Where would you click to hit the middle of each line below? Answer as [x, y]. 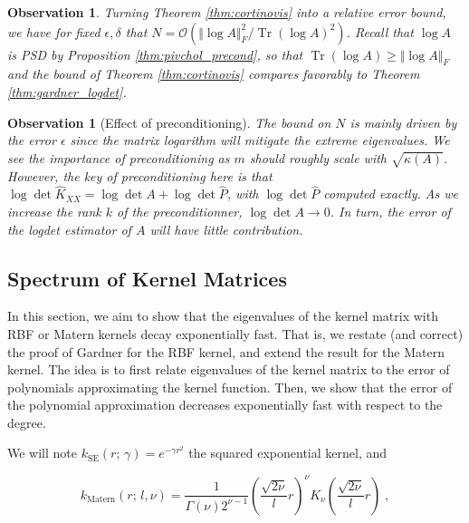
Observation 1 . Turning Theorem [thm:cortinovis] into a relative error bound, [227, 12]
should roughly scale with [318, 157]
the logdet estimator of [69, 229]
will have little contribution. [226, 229]
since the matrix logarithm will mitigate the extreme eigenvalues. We [260, 140]
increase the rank [54, 211]
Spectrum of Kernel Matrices [147, 278]
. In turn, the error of [390, 211]
